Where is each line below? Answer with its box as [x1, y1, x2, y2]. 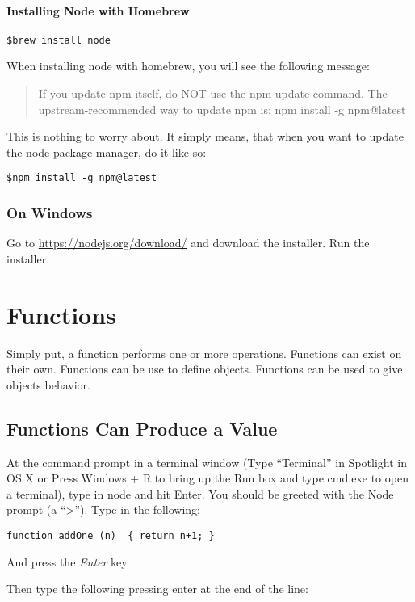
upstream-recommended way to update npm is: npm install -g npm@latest [38, 100, 406, 117]
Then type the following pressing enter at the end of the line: [6, 580, 308, 597]
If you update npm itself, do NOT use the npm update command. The [38, 85, 388, 102]
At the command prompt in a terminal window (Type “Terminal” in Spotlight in [6, 453, 407, 470]
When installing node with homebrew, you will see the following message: [6, 57, 370, 74]
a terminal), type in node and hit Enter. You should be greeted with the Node [6, 485, 394, 502]
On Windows [6, 203, 93, 222]
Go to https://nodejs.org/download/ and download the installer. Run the [6, 234, 370, 251]
